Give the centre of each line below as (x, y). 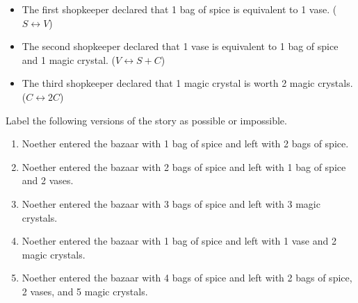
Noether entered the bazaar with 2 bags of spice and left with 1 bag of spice (184, 166)
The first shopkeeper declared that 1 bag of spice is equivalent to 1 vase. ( (179, 9)
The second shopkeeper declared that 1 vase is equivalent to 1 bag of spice (180, 46)
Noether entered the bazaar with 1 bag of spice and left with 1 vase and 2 (179, 241)
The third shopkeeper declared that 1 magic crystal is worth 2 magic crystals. (187, 83)
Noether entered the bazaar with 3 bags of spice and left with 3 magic (171, 203)
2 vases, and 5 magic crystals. (85, 291)
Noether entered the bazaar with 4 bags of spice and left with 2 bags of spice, (187, 278)
